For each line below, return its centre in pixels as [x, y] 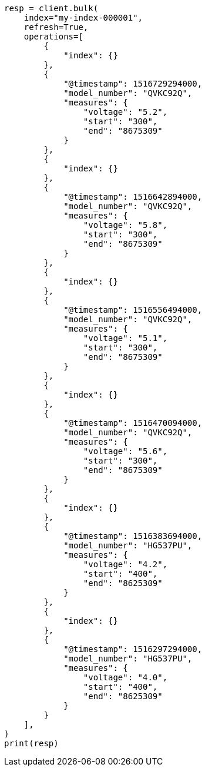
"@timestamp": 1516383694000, [133, 536]
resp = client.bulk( [51, 8]
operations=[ [53, 37]
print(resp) [31, 743]
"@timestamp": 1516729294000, [133, 84]
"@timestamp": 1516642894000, [133, 197]
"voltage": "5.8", [125, 225]
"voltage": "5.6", [125, 451]
